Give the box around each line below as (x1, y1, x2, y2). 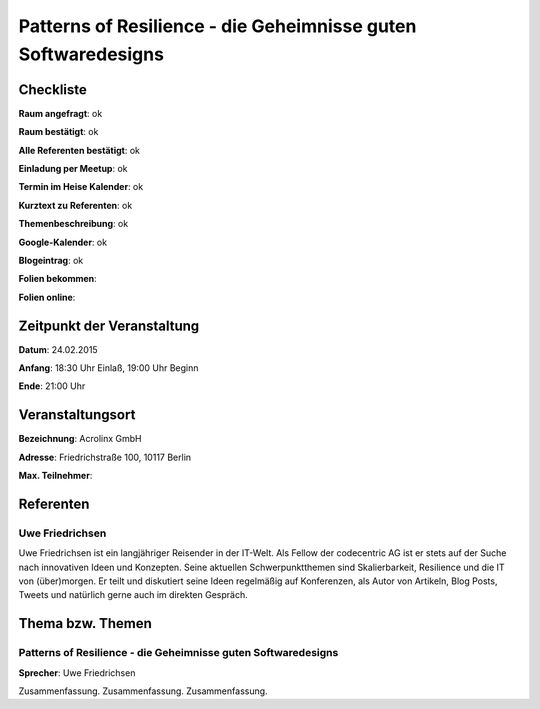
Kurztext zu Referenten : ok (18, 199, 133, 211)
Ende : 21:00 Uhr (18, 380, 86, 392)
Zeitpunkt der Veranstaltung (18, 317, 200, 334)
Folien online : (18, 291, 76, 303)
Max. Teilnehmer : (18, 470, 93, 482)
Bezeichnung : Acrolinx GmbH (18, 433, 142, 445)
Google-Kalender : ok (18, 236, 108, 248)
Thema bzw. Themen (18, 615, 152, 632)
